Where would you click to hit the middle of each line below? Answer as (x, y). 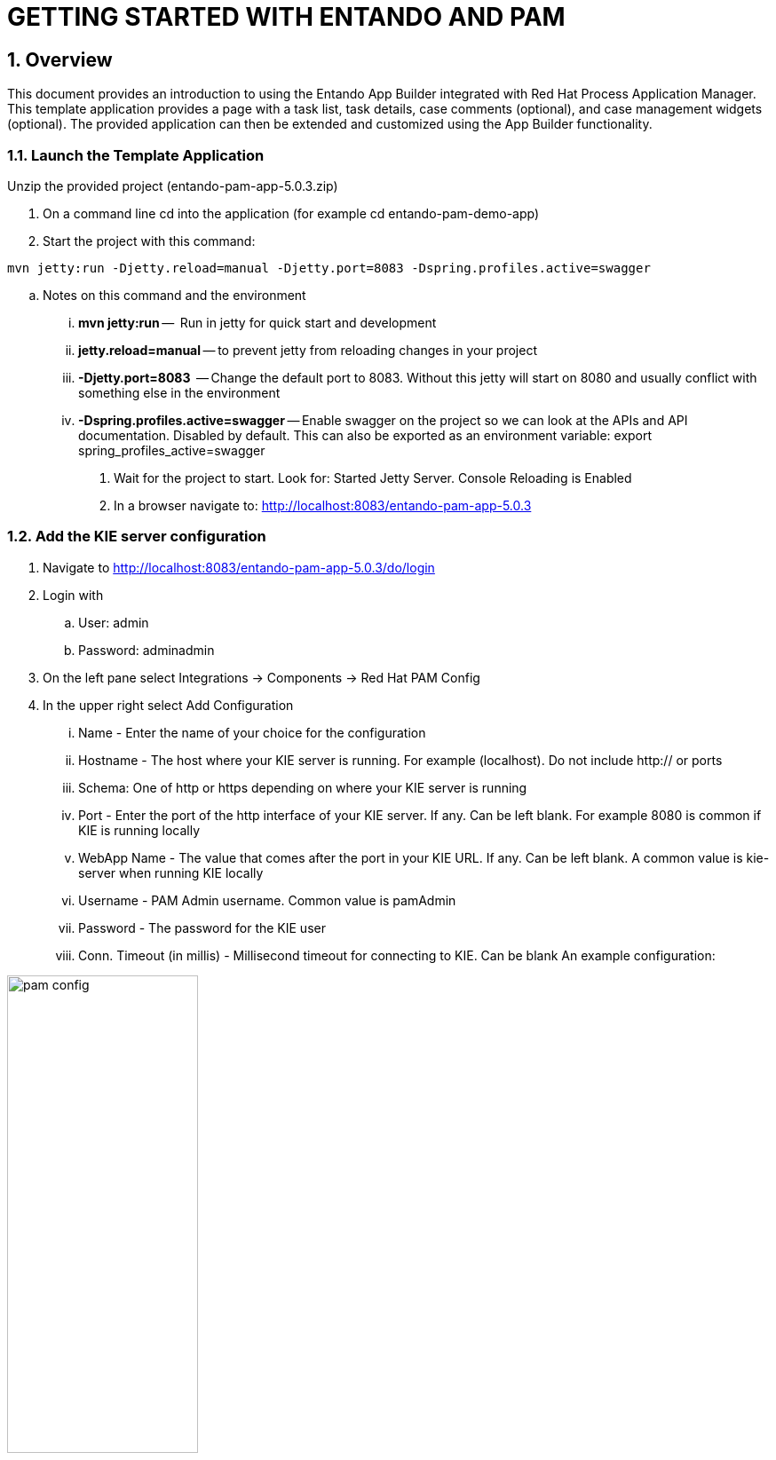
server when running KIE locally (171, 872)
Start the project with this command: (149, 241)
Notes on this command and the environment (174, 295)
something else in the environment (179, 392)
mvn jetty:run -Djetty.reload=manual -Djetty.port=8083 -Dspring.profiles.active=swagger (329, 268)
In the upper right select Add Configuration (168, 705)
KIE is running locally (139, 830)
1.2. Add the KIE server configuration (137, 537)
